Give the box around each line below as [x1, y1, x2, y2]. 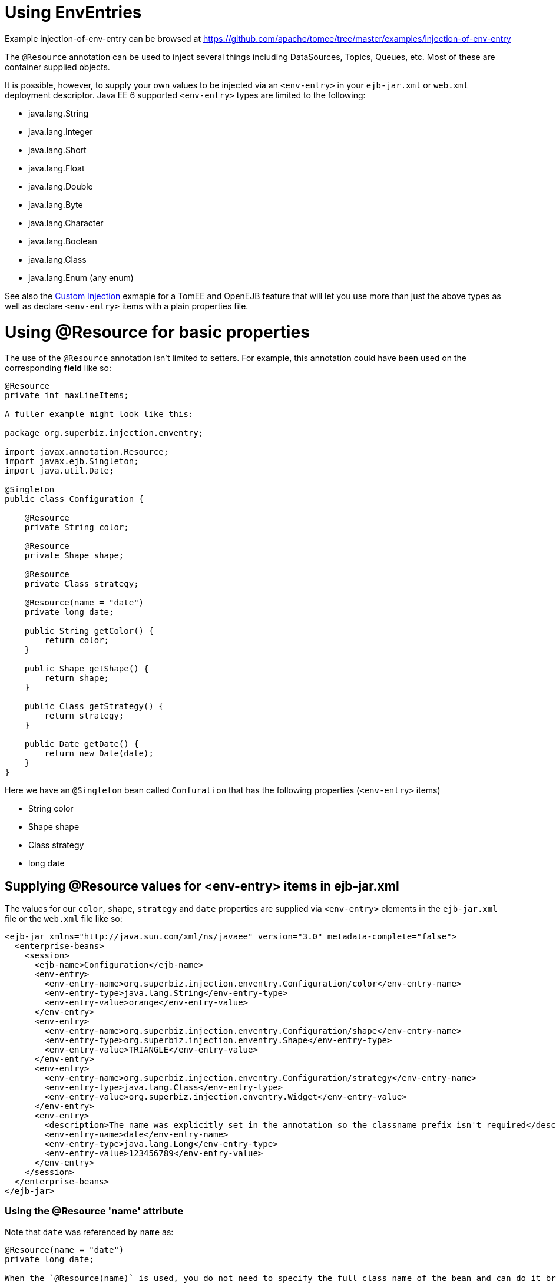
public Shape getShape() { [24, 664, 149, 674]
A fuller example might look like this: [5, 409, 194, 419]
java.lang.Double [28, 181, 93, 191]
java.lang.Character [28, 217, 104, 228]
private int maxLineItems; [5, 391, 129, 401]
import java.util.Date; [5, 466, 114, 476]
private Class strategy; [24, 579, 139, 589]
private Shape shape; [24, 551, 124, 561]
